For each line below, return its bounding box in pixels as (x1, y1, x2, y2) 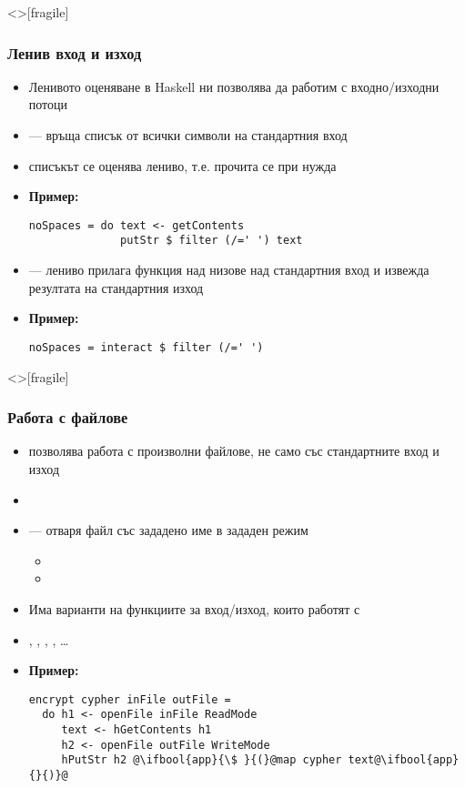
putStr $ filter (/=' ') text (120, 234, 303, 248)
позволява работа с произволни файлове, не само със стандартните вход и (28, 441, 440, 460)
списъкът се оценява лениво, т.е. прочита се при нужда (28, 156, 337, 175)
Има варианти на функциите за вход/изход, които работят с (28, 599, 360, 618)
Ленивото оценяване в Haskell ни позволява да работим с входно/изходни (28, 76, 440, 96)
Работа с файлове (7, 406, 128, 429)
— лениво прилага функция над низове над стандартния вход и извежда (28, 260, 430, 279)
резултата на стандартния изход (28, 278, 204, 297)
